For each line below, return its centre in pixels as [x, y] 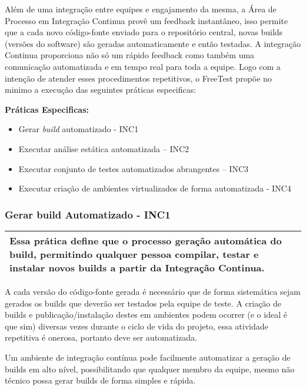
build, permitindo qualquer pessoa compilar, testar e [134, 254]
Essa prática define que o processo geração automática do [146, 240]
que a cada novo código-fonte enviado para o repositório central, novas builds [144, 32]
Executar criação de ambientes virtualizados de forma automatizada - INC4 [155, 188]
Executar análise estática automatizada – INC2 [104, 148]
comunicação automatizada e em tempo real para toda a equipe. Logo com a [143, 66]
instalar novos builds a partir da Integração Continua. [137, 267]
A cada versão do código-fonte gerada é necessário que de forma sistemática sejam [153, 291]
